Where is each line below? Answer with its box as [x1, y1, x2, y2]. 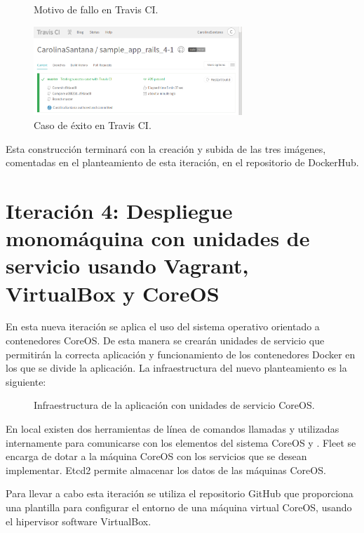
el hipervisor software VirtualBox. [6, 513, 151, 528]
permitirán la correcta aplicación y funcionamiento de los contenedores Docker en [6, 346, 356, 361]
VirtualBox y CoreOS [6, 278, 220, 307]
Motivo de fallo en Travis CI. [34, 2, 159, 16]
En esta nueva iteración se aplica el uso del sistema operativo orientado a [6, 319, 320, 334]
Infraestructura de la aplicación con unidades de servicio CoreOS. [34, 398, 315, 412]
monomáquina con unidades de [6, 224, 310, 252]
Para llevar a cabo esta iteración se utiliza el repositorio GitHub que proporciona [6, 486, 353, 501]
